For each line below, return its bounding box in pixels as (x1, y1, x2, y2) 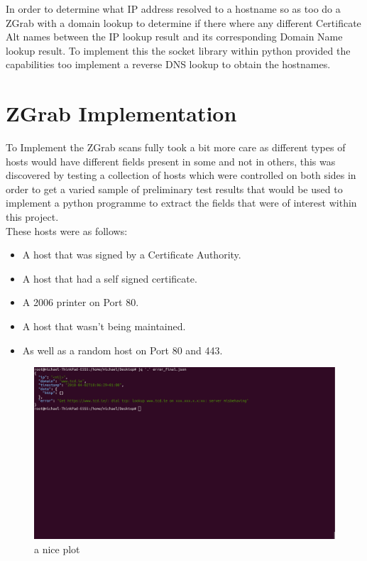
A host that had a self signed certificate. (22, 271, 197, 285)
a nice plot (34, 542, 80, 557)
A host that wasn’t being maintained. (22, 319, 186, 334)
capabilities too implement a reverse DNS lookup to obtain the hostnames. (6, 57, 331, 72)
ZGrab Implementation (6, 99, 237, 128)
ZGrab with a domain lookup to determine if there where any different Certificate (6, 15, 361, 30)
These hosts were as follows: (6, 223, 128, 238)
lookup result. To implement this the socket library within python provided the (6, 43, 351, 58)
